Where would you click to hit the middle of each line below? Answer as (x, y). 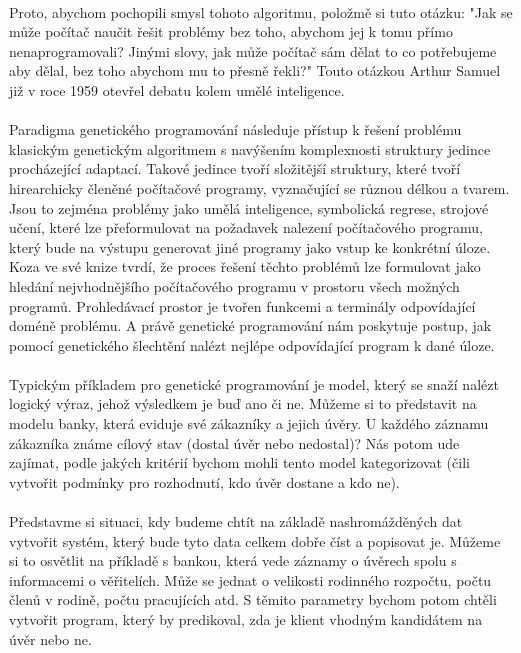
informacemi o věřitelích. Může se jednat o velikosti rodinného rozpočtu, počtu (250, 579)
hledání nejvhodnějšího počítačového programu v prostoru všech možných (234, 285)
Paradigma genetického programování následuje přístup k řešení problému (235, 129)
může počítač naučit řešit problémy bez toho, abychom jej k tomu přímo (231, 31)
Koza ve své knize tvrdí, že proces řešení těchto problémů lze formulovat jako (245, 266)
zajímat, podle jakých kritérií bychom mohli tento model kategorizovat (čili (239, 462)
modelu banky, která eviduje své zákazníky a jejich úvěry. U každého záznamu (249, 423)
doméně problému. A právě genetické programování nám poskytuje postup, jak (250, 325)
